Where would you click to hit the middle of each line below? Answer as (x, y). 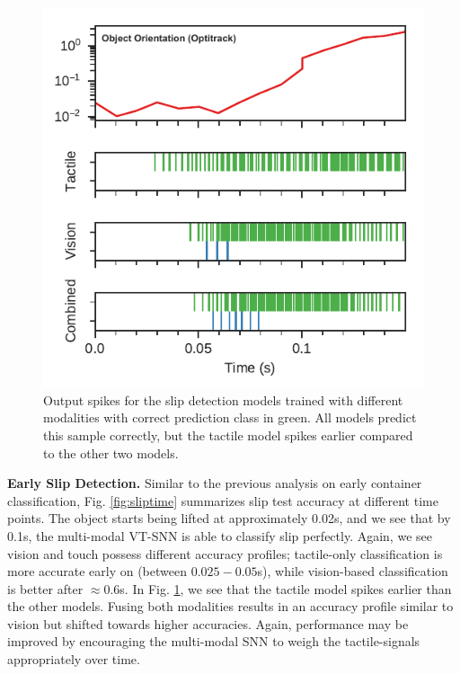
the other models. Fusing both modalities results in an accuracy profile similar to (230, 606)
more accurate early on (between (97, 571)
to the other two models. (111, 452)
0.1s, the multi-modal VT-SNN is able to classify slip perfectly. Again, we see (220, 535)
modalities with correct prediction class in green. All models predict (230, 417)
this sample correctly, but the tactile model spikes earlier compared (228, 435)
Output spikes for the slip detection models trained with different (223, 399)
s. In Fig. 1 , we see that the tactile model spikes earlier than (286, 588)
